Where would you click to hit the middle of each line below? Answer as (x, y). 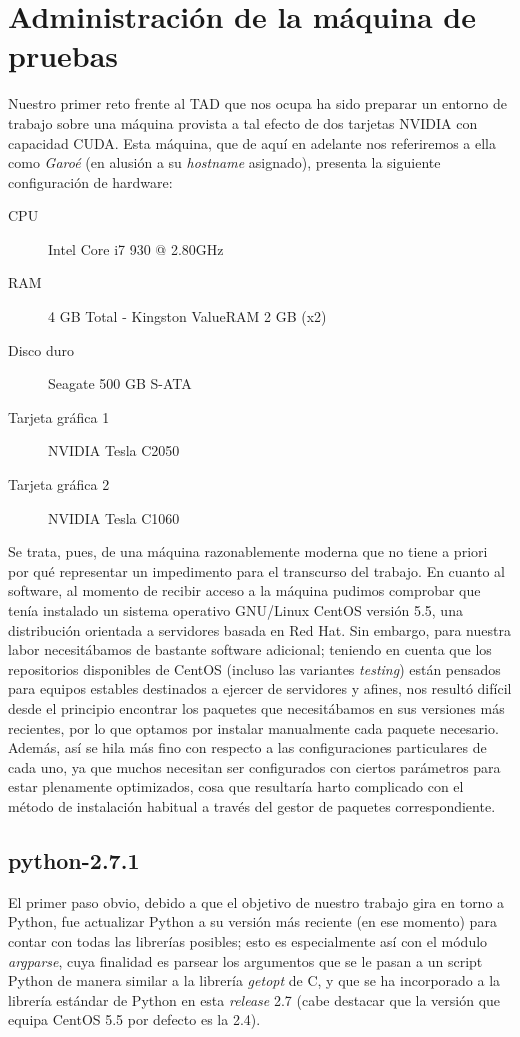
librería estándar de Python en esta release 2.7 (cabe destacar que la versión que (254, 999)
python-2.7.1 (74, 859)
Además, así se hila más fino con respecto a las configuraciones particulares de (247, 747)
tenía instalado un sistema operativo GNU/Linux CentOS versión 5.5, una (235, 610)
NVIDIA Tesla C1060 (114, 517)
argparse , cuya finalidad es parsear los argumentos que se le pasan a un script (245, 960)
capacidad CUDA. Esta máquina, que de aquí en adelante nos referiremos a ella (252, 142)
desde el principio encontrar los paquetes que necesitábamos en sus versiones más (256, 707)
